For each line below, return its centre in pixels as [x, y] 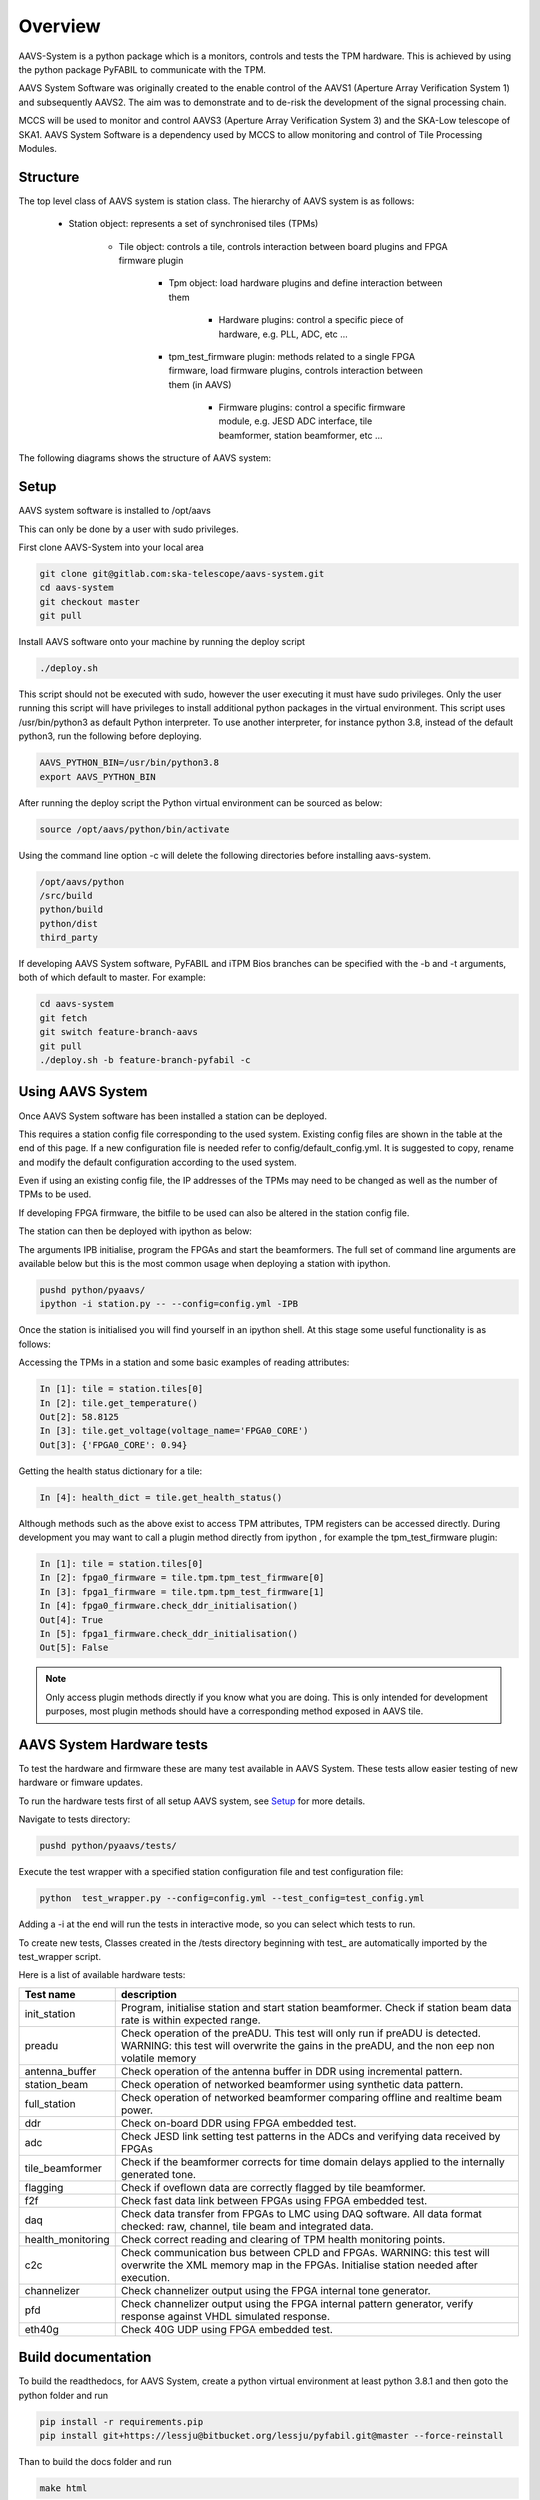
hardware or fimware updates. [81, 1782]
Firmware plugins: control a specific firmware [312, 407]
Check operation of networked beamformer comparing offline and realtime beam [311, 2097]
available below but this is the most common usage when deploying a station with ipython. [204, 1264]
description [148, 1994]
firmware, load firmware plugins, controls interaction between [296, 371]
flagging [44, 2187]
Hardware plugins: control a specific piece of [311, 320]
